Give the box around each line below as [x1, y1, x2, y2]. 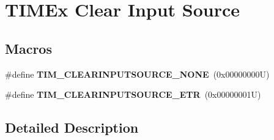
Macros [5, 39, 52, 57]
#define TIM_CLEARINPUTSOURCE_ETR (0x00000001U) [5, 88, 261, 101]
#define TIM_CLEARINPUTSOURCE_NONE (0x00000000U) [5, 67, 270, 80]
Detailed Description [5, 118, 139, 137]
